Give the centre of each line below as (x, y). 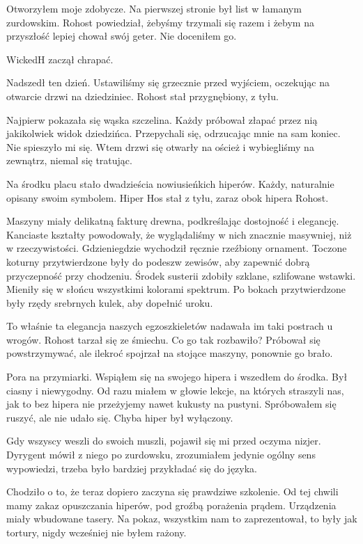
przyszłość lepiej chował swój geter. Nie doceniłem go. (122, 36)
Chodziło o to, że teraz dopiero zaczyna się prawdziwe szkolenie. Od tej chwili (172, 491)
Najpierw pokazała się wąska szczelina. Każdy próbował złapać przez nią (162, 119)
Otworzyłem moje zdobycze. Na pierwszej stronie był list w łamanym (154, 8)
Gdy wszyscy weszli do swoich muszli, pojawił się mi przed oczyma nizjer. (164, 441)
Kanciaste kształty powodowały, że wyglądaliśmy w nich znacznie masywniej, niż (179, 234)
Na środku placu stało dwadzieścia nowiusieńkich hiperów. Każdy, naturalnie (170, 183)
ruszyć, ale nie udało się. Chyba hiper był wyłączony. (120, 417)
